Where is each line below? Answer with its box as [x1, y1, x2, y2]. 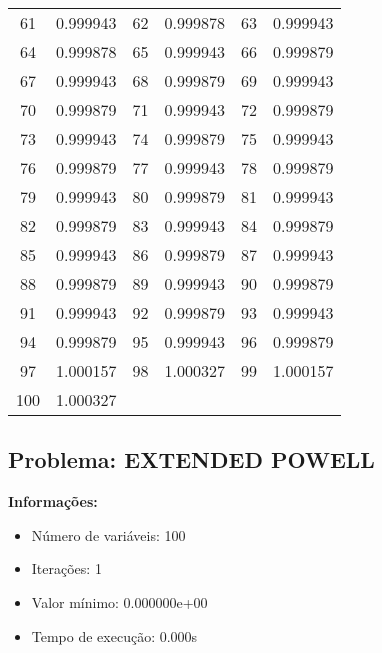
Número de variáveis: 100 [31, 524, 186, 545]
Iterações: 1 [31, 558, 102, 579]
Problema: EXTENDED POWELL [8, 444, 375, 475]
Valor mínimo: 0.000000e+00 [31, 591, 208, 612]
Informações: [8, 491, 98, 512]
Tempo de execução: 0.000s [31, 625, 198, 646]
